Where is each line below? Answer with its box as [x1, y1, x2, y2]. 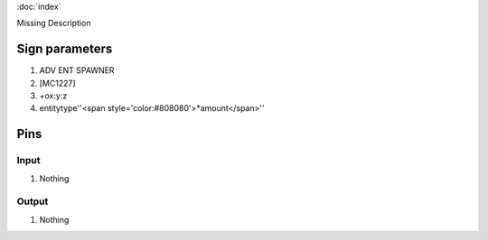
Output [16, 195, 49, 208]
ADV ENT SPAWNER [39, 65, 115, 76]
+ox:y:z [39, 90, 68, 101]
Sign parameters [16, 42, 113, 57]
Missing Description [16, 18, 91, 29]
